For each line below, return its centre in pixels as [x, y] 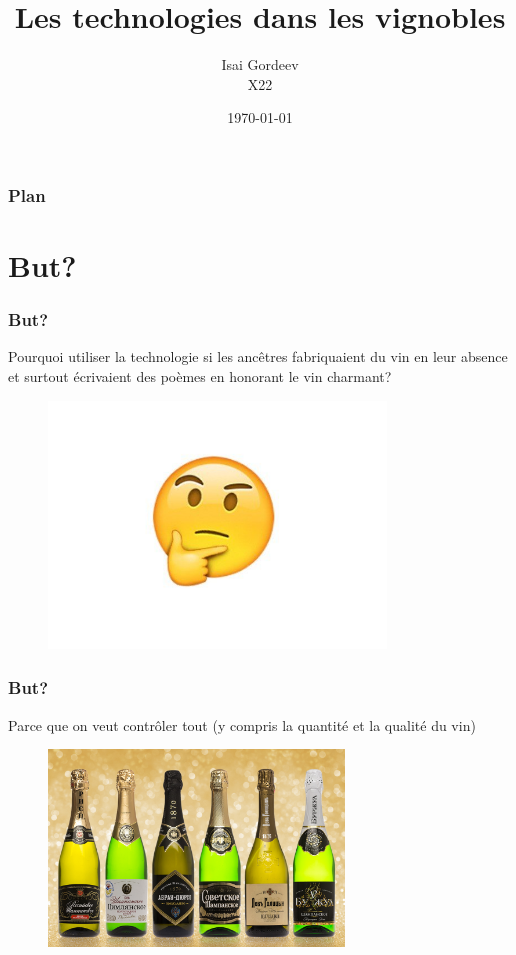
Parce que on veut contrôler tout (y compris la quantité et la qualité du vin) [242, 724]
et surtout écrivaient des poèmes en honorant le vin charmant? [200, 376]
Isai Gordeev [260, 64]
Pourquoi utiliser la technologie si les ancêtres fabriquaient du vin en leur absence [258, 356]
